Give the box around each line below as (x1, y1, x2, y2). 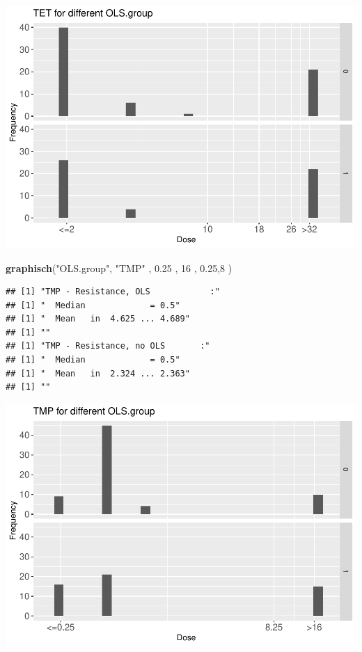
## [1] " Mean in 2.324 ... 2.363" (6, 368, 190, 379)
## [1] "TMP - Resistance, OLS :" (6, 287, 220, 297)
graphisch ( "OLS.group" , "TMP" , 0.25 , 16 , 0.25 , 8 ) (6, 260, 233, 275)
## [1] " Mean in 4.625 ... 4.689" (6, 314, 190, 324)
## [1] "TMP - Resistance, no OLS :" (6, 341, 210, 351)
